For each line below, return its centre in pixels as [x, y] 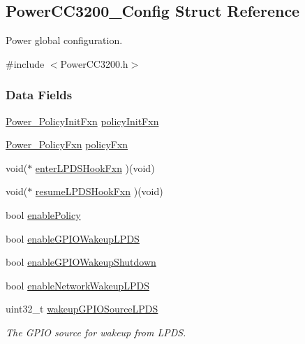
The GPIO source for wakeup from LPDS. [96, 332]
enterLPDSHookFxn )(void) [95, 167]
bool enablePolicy [43, 214]
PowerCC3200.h [94, 63]
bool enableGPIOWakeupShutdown [81, 262]
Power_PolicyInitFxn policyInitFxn [82, 121]
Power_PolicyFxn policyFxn [67, 144]
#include [25, 63]
